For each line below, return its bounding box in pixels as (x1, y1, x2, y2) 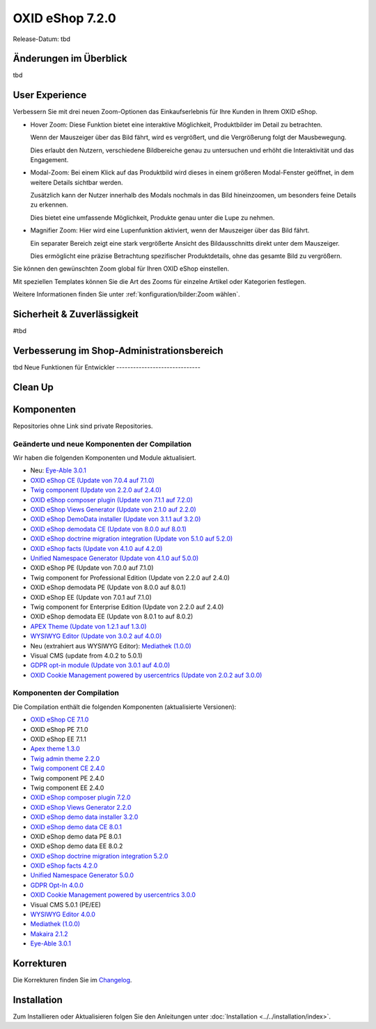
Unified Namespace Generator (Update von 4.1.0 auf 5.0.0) (30, 554, 199, 562)
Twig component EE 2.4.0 (30, 783, 104, 792)
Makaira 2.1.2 (30, 930, 69, 938)
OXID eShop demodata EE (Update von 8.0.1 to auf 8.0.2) (30, 612, 194, 621)
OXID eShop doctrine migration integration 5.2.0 (30, 852, 169, 860)
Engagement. (30, 155, 69, 163)
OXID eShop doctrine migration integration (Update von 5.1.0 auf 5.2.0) (30, 534, 233, 543)
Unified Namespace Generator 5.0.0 (30, 871, 134, 879)
